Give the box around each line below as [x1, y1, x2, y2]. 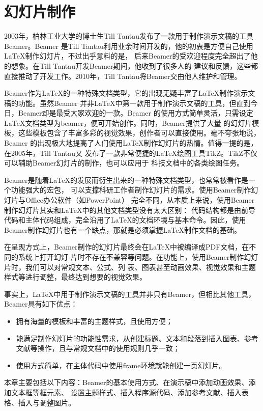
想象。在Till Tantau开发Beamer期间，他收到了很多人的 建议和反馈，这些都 [11, 60, 258, 71]
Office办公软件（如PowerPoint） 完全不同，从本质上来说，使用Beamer [25, 195, 255, 205]
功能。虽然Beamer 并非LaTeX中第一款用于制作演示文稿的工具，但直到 [18, 97, 251, 108]
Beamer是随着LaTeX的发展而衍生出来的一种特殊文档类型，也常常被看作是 [4, 174, 248, 185]
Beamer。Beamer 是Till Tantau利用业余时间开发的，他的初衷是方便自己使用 [4, 40, 253, 51]
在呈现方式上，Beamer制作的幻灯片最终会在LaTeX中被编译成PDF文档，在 [4, 241, 249, 252]
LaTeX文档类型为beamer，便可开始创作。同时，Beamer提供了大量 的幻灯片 [4, 117, 252, 128]
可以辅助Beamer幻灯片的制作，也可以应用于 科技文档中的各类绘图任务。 [4, 157, 244, 168]
